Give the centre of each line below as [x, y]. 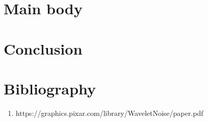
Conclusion [43, 48]
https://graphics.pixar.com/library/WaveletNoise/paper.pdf [109, 113]
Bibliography [50, 88]
